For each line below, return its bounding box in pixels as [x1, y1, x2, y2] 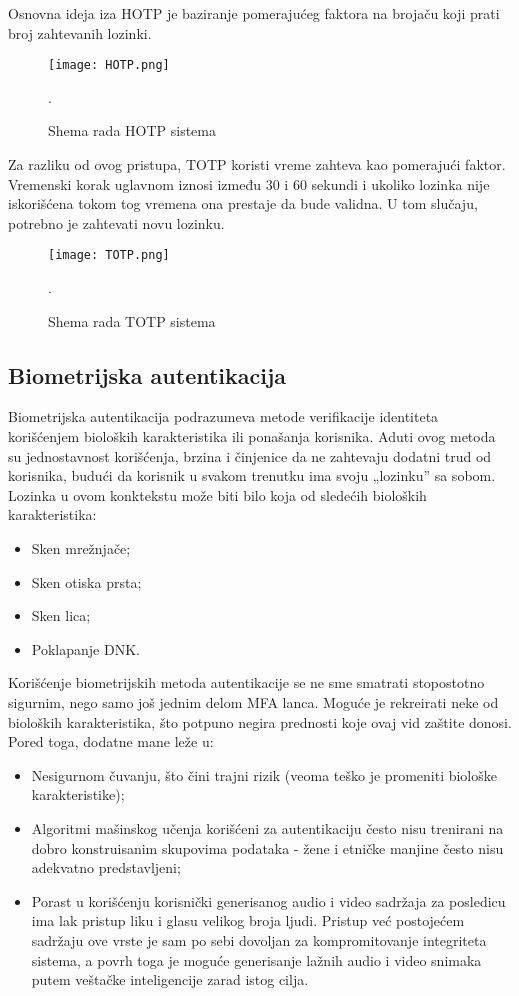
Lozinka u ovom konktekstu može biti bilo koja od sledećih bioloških [8, 484, 427, 505]
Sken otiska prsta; [31, 571, 142, 592]
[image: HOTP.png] [48, 58, 170, 73]
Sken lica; [31, 605, 91, 626]
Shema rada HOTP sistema [48, 120, 216, 141]
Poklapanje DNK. [31, 638, 140, 659]
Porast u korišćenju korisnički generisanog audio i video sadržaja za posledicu [31, 890, 506, 911]
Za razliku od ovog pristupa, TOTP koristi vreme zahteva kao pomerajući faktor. [8, 154, 506, 175]
